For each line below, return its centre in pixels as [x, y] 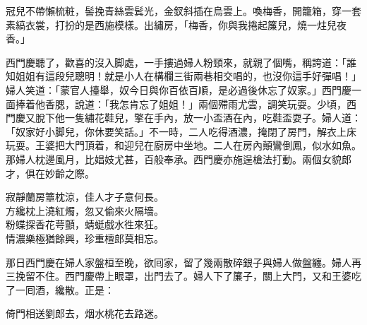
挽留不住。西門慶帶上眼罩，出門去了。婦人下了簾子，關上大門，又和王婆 [183, 276]
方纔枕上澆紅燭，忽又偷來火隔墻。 [85, 210]
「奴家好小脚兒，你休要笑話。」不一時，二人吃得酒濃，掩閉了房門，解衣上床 [181, 131]
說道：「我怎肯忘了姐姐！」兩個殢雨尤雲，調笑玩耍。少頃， [210, 104]
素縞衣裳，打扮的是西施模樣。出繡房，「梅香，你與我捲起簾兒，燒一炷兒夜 [176, 24]
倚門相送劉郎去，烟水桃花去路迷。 [85, 313]
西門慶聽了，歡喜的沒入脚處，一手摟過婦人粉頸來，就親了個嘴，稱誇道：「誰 [181, 62]
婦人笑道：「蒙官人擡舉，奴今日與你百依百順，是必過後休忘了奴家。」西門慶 [179, 89]
